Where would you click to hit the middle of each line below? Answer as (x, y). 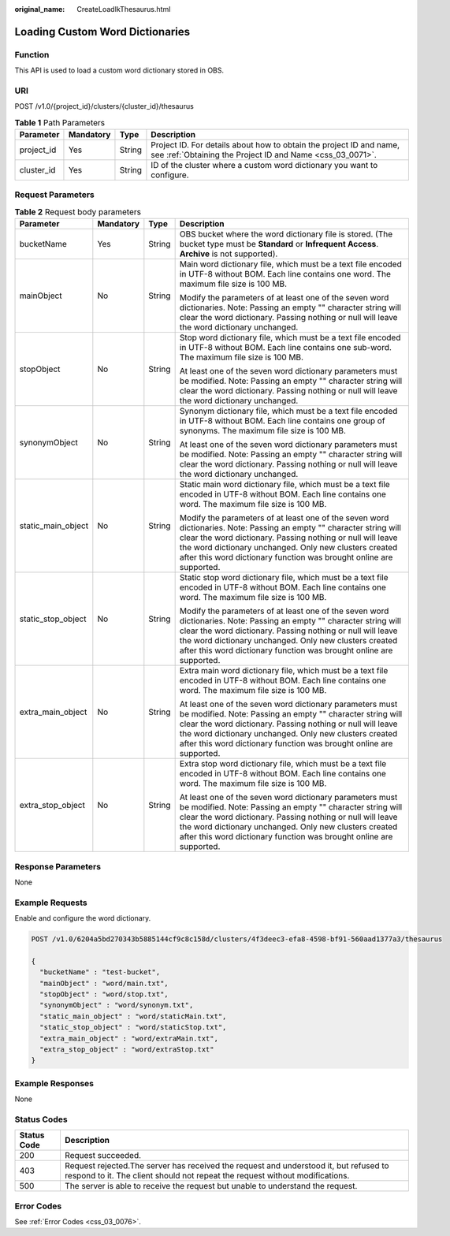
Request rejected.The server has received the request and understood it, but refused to (227, 1166)
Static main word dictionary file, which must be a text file (285, 485)
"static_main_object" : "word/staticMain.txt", (133, 1016)
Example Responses (54, 1083)
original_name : (40, 9)
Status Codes (41, 1119)
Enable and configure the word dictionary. (83, 918)
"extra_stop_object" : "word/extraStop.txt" (127, 1049)
